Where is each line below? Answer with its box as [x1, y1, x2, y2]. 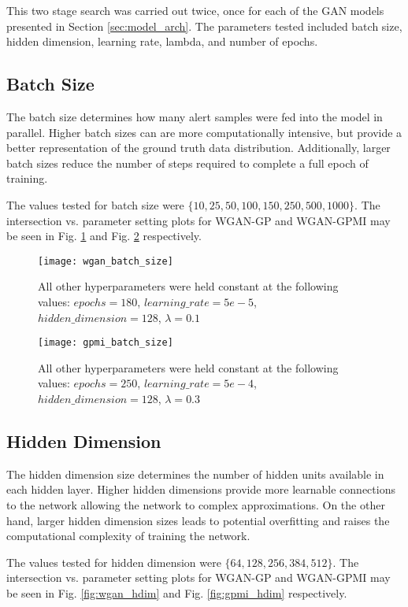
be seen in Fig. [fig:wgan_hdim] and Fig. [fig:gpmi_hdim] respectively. [6, 584, 347, 601]
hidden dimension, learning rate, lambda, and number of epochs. [6, 33, 318, 50]
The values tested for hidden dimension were [6, 553, 221, 570]
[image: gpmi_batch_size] [38, 337, 173, 349]
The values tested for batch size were [6, 196, 184, 213]
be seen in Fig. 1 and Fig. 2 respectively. [6, 228, 202, 244]
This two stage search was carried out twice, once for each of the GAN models [6, 2, 384, 18]
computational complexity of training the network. [6, 527, 250, 544]
